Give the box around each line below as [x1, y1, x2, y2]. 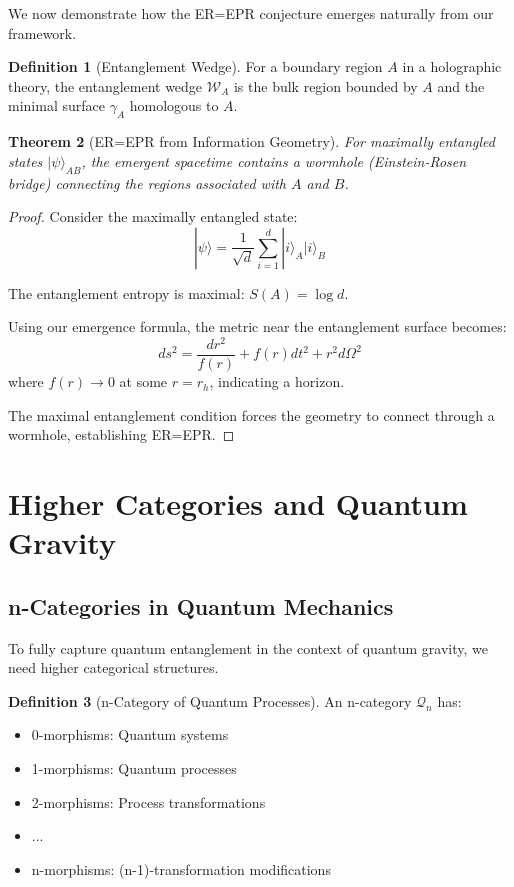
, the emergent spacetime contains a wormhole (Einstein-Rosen [81, 150, 467, 171]
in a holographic [402, 56, 502, 77]
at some [119, 371, 168, 392]
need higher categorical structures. [8, 657, 219, 678]
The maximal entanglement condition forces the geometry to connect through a [8, 404, 495, 425]
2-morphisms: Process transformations [31, 791, 266, 812]
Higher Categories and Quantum [8, 483, 468, 524]
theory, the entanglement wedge [8, 75, 203, 96]
